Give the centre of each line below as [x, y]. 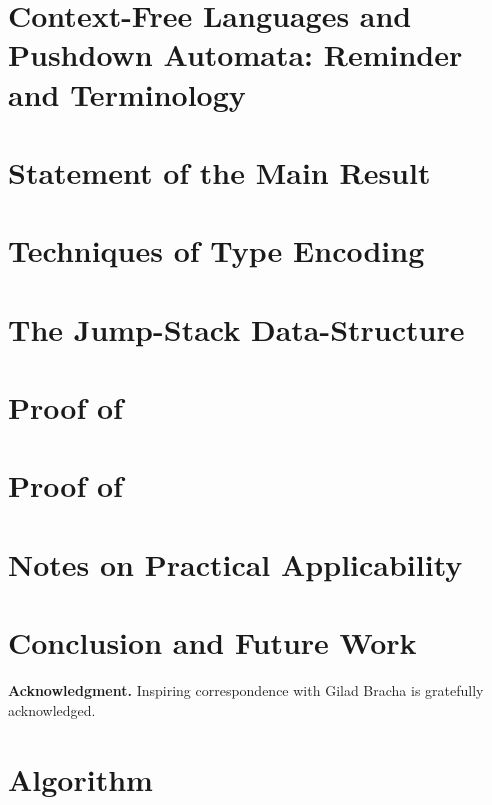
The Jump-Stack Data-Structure [236, 328]
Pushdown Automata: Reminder [235, 54]
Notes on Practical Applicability [235, 563]
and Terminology [127, 93]
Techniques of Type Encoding [216, 250]
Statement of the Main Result [219, 171]
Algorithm [80, 778]
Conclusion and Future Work [212, 642]
